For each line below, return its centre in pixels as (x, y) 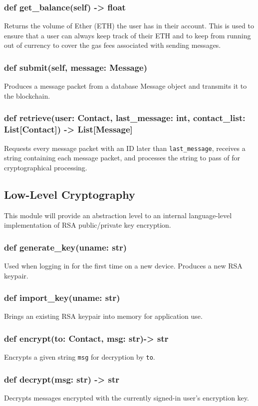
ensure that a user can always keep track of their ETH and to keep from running (128, 35)
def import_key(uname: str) (62, 298)
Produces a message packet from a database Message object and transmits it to (126, 86)
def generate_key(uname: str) (66, 247)
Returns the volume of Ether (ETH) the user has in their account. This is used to (129, 26)
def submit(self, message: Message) (76, 67)
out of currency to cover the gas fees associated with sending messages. (113, 45)
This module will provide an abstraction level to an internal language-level (118, 215)
